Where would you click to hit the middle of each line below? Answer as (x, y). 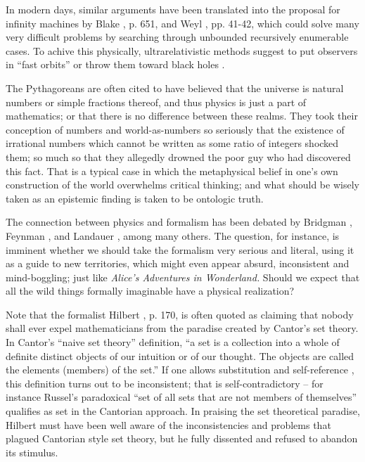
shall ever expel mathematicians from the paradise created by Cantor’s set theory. (182, 328)
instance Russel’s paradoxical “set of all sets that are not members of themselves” (181, 397)
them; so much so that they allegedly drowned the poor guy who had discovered (178, 156)
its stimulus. (32, 452)
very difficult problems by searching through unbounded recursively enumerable (177, 37)
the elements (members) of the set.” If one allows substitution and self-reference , (180, 370)
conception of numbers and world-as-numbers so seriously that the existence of (175, 129)
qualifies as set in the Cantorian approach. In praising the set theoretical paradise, (183, 411)
